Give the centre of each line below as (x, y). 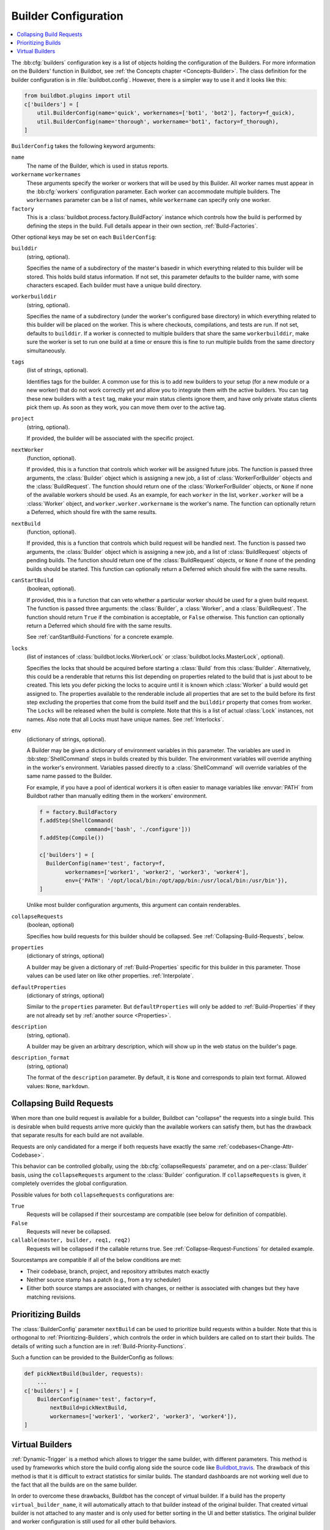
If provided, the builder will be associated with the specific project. (111, 438)
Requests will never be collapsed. (69, 1232)
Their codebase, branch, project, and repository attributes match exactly (118, 1271)
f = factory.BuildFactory (78, 812)
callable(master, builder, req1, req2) (71, 1240)
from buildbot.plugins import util (77, 96)
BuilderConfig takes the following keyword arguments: (83, 146)
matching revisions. (51, 1297)
